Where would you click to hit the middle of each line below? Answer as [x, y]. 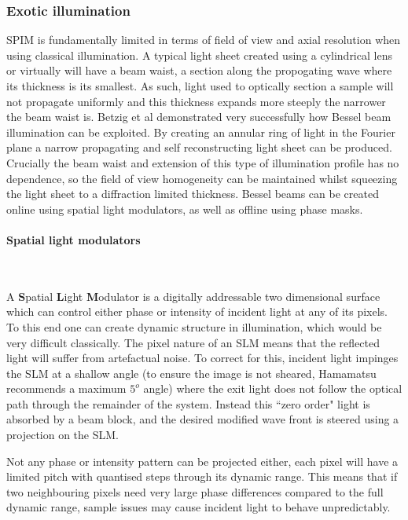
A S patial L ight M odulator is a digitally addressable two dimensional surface [193, 296]
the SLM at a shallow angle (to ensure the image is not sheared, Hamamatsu [191, 373]
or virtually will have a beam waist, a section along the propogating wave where [199, 70]
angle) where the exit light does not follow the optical [273, 388]
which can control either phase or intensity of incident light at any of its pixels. [197, 311]
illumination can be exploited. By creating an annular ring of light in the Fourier [201, 132]
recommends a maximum [66, 388]
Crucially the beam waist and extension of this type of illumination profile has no [203, 162]
